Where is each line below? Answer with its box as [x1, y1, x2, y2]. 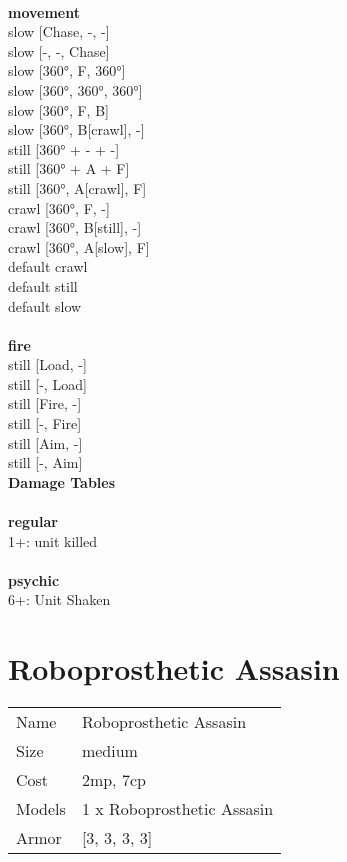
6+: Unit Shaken [8, 589, 111, 610]
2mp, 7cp [81, 768, 146, 792]
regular [8, 511, 58, 532]
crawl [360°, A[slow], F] [8, 236, 150, 257]
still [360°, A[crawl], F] [8, 177, 147, 198]
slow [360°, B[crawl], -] [8, 119, 145, 140]
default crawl [8, 256, 88, 277]
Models [16, 797, 66, 821]
